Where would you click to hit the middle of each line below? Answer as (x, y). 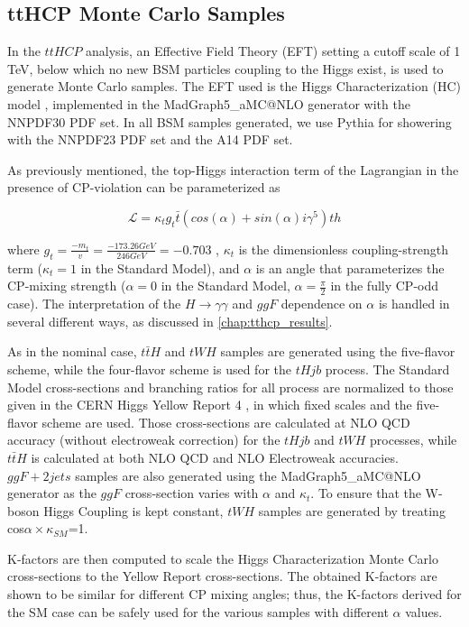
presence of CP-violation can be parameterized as (144, 187)
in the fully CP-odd (385, 286)
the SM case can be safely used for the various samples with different (198, 611)
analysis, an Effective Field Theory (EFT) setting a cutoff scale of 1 (273, 51)
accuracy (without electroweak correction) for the (144, 440)
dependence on (322, 304)
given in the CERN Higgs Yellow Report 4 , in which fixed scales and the (210, 405)
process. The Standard (387, 369)
